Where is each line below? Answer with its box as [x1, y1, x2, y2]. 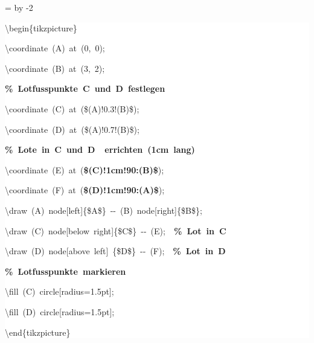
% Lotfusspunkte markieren [5, 264, 126, 277]
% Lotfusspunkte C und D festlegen [5, 82, 165, 95]
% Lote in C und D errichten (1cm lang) [5, 143, 195, 156]
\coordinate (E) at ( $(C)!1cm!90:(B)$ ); [5, 163, 164, 176]
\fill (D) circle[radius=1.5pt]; [5, 305, 115, 318]
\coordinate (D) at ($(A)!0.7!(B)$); [5, 123, 139, 135]
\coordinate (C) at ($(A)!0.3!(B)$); [5, 102, 139, 115]
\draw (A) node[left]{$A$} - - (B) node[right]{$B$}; [5, 204, 202, 216]
